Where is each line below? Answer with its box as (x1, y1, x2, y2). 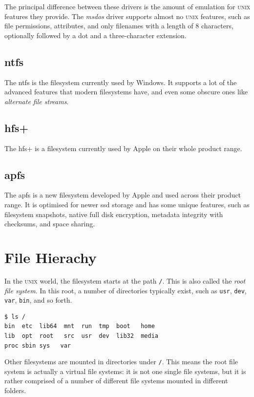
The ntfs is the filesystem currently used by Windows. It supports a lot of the (4, 77, 237, 87)
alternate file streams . (4, 96, 69, 106)
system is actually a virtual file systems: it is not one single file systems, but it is (4, 366, 246, 376)
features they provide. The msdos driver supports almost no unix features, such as (4, 11, 250, 21)
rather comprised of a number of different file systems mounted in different (4, 375, 228, 386)
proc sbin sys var (4, 342, 71, 349)
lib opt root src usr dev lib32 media (4, 332, 158, 340)
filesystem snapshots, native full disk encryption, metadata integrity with (4, 209, 223, 219)
